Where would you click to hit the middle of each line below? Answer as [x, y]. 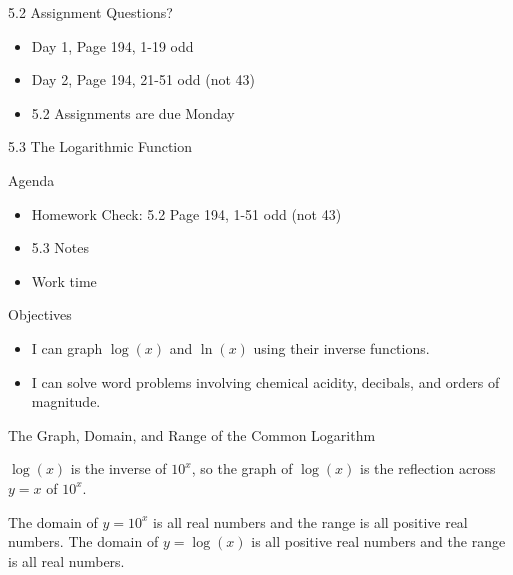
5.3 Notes [60, 247]
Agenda [31, 179]
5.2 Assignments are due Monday [133, 112]
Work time [64, 280]
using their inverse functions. [341, 347]
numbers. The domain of [83, 541]
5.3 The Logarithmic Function [100, 146]
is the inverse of [118, 468]
